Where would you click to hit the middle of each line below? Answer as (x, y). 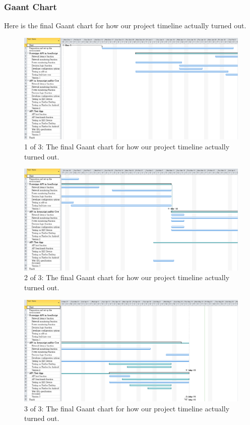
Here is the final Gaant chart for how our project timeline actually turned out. (125, 25)
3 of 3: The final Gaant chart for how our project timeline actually (127, 408)
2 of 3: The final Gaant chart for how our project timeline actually (127, 277)
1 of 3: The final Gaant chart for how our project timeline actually (127, 147)
